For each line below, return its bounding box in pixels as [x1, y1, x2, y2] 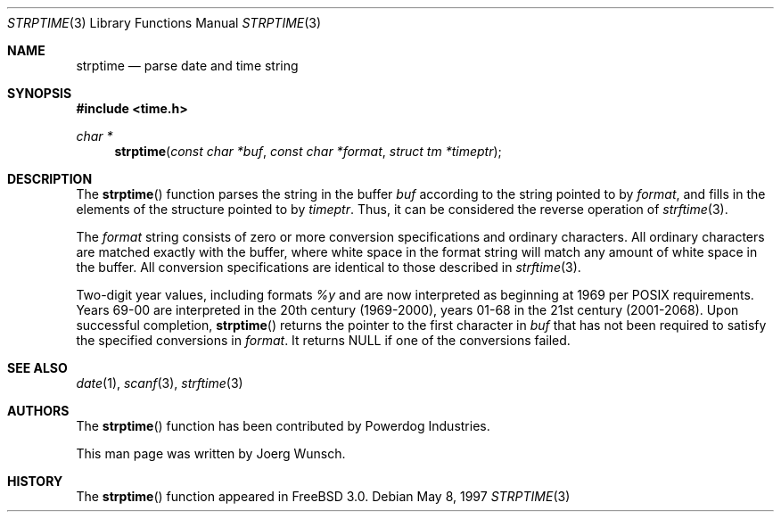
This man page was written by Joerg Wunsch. [76, 446, 346, 461]
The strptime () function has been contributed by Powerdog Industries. [76, 418, 490, 433]
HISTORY [7, 474, 63, 489]
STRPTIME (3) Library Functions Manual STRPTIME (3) [7, 15, 322, 30]
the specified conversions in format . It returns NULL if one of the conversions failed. [76, 333, 571, 348]
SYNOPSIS [7, 86, 72, 101]
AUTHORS [7, 403, 70, 418]
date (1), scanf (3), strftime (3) [76, 375, 243, 391]
